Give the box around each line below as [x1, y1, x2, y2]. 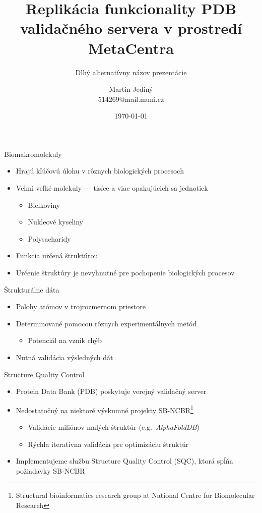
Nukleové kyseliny [28, 216, 83, 227]
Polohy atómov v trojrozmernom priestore [16, 301, 146, 312]
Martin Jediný [109, 84, 153, 94]
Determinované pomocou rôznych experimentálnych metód [16, 318, 197, 328]
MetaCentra [88, 37, 174, 58]
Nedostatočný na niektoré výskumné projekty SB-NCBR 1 [16, 403, 193, 415]
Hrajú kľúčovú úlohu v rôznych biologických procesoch [16, 165, 184, 176]
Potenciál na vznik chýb [28, 335, 102, 346]
